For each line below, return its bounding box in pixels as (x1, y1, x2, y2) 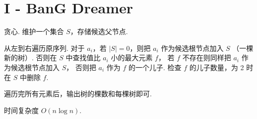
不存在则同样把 (182, 52, 231, 63)
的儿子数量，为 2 (189, 62, 244, 72)
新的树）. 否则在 (4, 52, 57, 63)
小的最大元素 (111, 52, 153, 63)
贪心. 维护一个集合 (4, 26, 64, 37)
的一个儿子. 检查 (128, 62, 182, 72)
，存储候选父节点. (70, 26, 128, 37)
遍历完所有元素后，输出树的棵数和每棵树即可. (4, 88, 152, 99)
